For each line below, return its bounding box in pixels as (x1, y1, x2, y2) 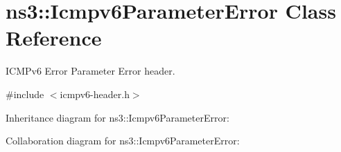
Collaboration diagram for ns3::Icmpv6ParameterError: (6, 133, 240, 148)
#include (6, 86, 44, 101)
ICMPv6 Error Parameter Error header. (6, 64, 175, 78)
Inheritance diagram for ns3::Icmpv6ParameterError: (6, 110, 229, 124)
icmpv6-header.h (60, 86, 130, 101)
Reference (6, 23, 102, 52)
